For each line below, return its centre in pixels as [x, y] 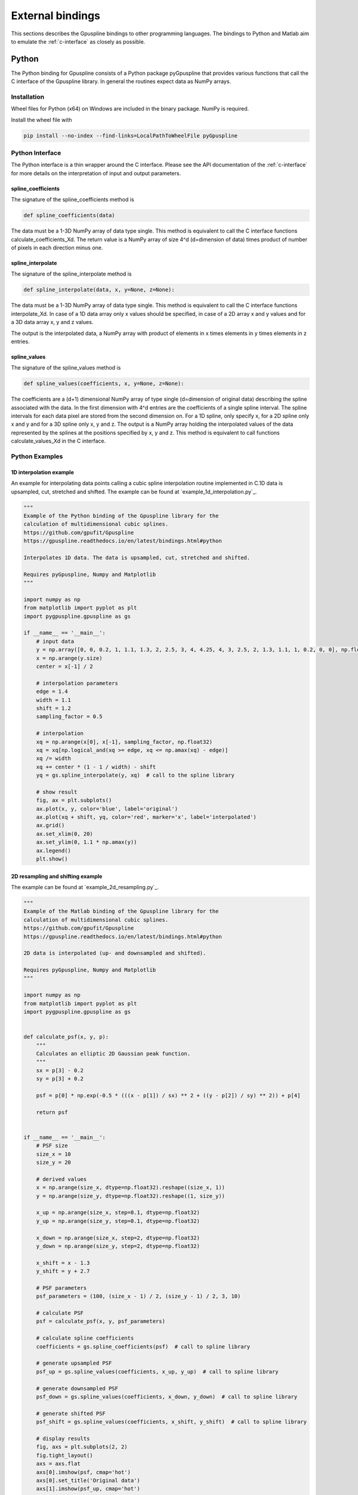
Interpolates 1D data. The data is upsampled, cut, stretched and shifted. [137, 557]
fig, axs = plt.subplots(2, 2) [82, 1447]
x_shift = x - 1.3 [63, 1263]
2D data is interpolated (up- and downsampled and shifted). [115, 953]
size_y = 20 [54, 1163]
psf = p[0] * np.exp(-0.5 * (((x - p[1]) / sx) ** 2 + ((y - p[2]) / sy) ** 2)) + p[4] [168, 1095]
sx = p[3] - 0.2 [60, 1070]
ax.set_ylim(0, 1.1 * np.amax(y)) [87, 842]
